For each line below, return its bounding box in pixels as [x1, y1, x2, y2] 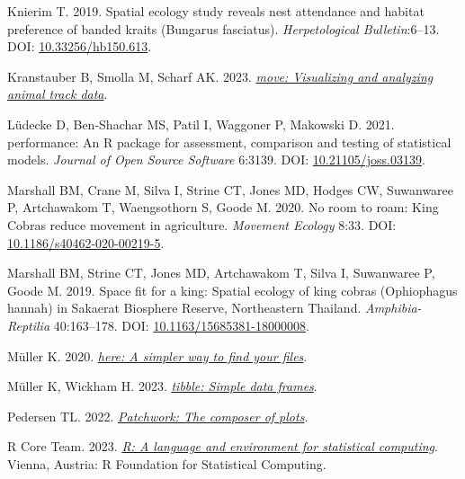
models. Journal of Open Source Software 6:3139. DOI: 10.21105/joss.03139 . [7, 150, 425, 169]
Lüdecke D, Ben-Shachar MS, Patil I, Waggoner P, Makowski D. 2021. [7, 114, 395, 133]
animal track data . [7, 84, 108, 103]
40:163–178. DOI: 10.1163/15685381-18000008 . [53, 315, 309, 334]
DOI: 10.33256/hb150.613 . [7, 37, 152, 56]
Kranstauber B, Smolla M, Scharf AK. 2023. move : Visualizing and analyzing [7, 67, 434, 85]
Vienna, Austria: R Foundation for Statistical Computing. [7, 454, 326, 473]
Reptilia [7, 315, 50, 334]
